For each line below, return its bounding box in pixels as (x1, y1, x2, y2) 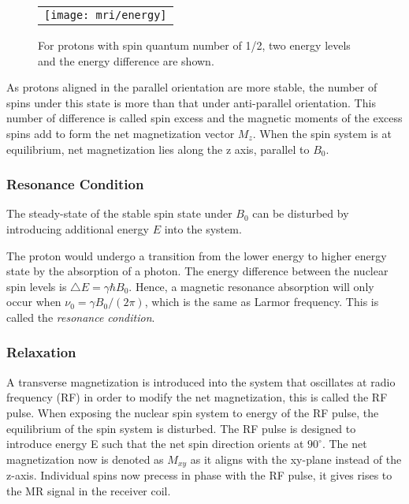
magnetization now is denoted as (6, 450, 164, 467)
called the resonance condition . (6, 308, 155, 325)
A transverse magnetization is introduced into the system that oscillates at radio (6, 373, 396, 390)
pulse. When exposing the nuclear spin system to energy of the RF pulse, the (6, 404, 379, 420)
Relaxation (6, 342, 76, 362)
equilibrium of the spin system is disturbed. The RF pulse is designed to (6, 420, 356, 436)
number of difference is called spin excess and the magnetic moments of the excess (6, 110, 403, 126)
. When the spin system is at (252, 125, 392, 141)
